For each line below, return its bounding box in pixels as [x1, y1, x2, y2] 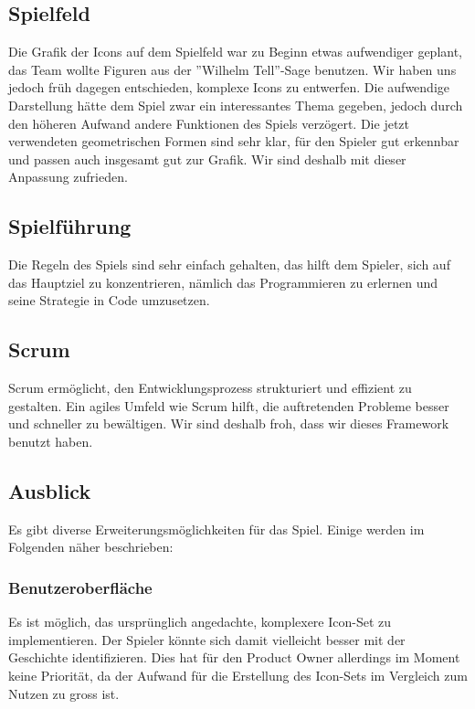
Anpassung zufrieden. [8, 167, 128, 186]
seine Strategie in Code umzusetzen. [8, 291, 210, 310]
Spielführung [8, 212, 132, 240]
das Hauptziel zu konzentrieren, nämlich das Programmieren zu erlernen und [8, 272, 438, 291]
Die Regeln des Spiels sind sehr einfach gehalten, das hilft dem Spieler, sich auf [8, 255, 450, 274]
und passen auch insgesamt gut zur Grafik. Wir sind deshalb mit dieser [8, 149, 406, 168]
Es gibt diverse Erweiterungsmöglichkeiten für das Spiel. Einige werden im [8, 519, 425, 538]
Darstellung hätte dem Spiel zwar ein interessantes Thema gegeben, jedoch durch [8, 95, 463, 114]
